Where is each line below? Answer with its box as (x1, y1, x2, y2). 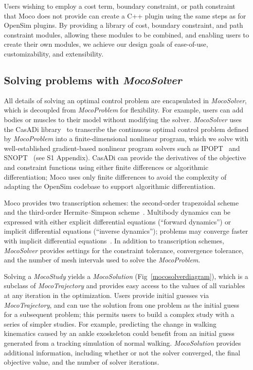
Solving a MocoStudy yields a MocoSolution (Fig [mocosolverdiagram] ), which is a (4, 271, 248, 281)
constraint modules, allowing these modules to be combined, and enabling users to (4, 29, 249, 39)
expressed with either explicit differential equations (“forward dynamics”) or (4, 216, 231, 226)
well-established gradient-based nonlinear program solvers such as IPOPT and (4, 143, 240, 153)
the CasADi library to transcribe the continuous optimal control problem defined (4, 124, 249, 134)
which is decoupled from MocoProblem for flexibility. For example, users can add (4, 105, 244, 115)
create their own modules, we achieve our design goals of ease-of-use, (4, 39, 208, 49)
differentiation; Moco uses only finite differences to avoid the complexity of (4, 171, 227, 182)
